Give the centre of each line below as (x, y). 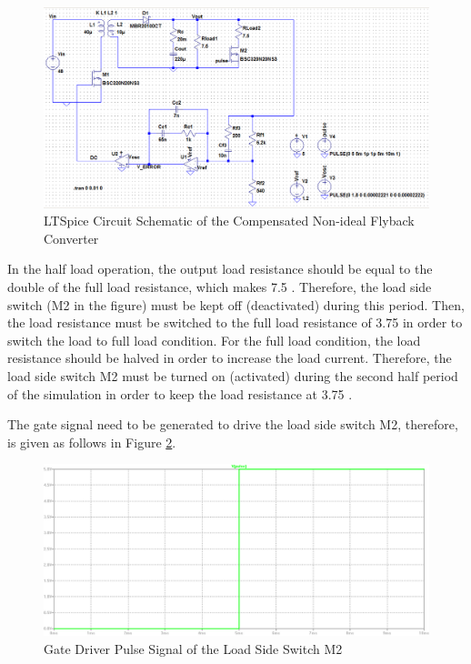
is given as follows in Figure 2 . (92, 442)
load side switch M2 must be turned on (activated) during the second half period (233, 376)
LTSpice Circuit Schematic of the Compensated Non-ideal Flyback (229, 221)
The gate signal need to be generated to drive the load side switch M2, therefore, (233, 424)
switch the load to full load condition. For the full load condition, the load (214, 340)
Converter (71, 238)
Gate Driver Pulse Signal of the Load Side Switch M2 (193, 648)
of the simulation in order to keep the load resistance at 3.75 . (180, 393)
